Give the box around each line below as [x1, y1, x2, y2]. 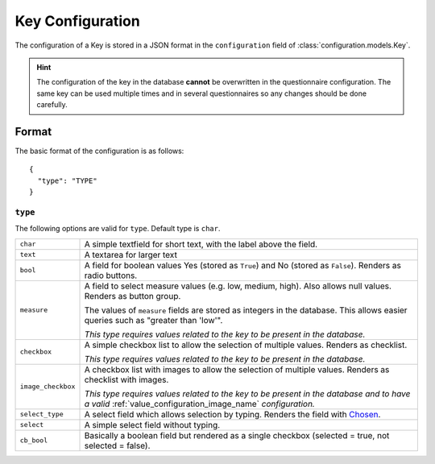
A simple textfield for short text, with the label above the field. [84, 238, 318, 250]
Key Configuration [14, 12, 140, 30]
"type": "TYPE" [37, 176, 97, 185]
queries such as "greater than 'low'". [84, 314, 223, 325]
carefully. [36, 100, 68, 110]
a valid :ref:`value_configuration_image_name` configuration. [84, 398, 316, 409]
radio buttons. [84, 270, 138, 281]
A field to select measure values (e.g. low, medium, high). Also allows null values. [84, 280, 392, 292]
